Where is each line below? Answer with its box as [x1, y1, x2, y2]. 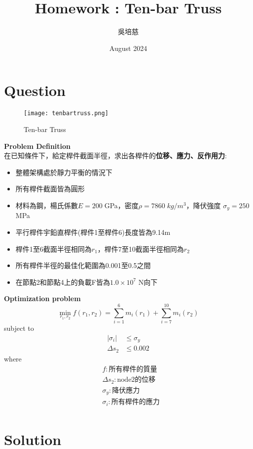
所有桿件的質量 [108, 366, 157, 373]
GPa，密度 [104, 200, 139, 210]
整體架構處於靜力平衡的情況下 [15, 167, 112, 177]
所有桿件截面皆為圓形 [15, 183, 85, 194]
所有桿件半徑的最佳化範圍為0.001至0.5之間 [15, 260, 151, 270]
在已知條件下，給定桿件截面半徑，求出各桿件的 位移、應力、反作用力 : [4, 150, 227, 161]
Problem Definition [4, 140, 71, 151]
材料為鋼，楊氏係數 [15, 200, 78, 210]
